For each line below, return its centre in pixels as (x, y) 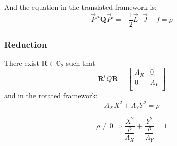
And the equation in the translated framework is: (80, 7)
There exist (22, 63)
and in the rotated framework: (51, 96)
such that (81, 63)
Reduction (26, 44)
